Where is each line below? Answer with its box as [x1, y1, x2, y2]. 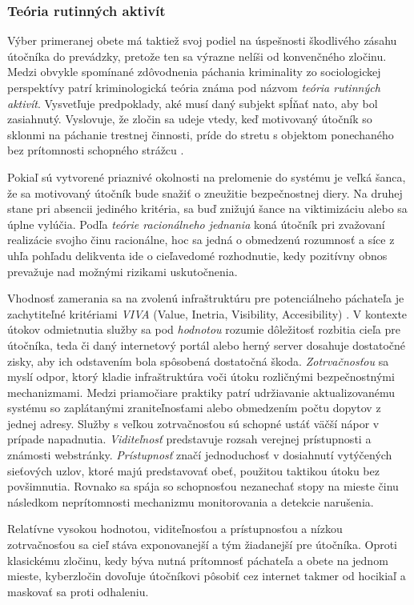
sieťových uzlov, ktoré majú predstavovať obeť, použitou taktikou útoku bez [7, 462, 380, 479]
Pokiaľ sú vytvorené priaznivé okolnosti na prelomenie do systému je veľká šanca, [7, 168, 406, 185]
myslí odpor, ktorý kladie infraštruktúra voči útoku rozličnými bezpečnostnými [7, 368, 395, 385]
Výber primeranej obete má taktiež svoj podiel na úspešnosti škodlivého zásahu [7, 32, 397, 49]
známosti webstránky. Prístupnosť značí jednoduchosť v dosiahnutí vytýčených [7, 447, 392, 463]
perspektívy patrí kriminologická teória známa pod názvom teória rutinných [7, 79, 380, 95]
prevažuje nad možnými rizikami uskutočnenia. [7, 262, 238, 279]
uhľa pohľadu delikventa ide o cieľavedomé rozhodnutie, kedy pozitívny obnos [7, 246, 388, 263]
